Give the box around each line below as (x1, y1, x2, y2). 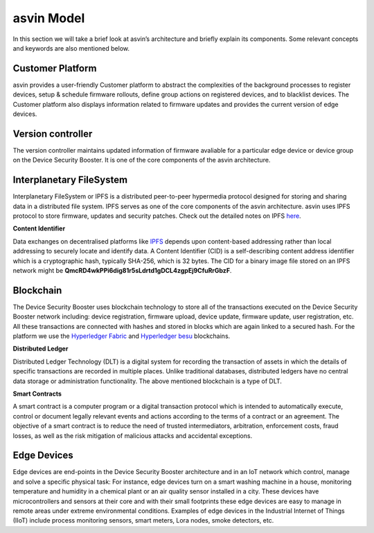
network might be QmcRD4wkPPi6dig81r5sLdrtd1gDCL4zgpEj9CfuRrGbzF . (12, 266, 232, 274)
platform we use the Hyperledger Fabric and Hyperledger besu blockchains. (12, 332, 231, 340)
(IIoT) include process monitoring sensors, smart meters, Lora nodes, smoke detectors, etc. (12, 516, 274, 525)
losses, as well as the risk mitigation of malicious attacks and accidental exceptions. (12, 431, 253, 440)
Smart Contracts (12, 389, 62, 398)
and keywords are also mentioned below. (12, 44, 130, 52)
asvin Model (12, 10, 85, 26)
